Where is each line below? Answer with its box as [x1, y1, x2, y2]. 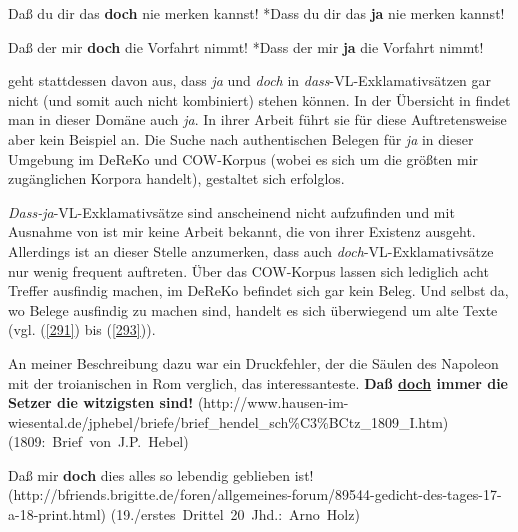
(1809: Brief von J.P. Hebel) [8, 431, 189, 452]
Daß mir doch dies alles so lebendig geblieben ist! [8, 464, 314, 485]
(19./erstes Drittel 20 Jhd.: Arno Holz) [110, 504, 360, 525]
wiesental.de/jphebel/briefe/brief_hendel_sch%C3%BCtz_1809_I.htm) [8, 411, 449, 432]
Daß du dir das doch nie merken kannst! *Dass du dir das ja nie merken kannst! [8, 3, 505, 23]
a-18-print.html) [8, 504, 107, 525]
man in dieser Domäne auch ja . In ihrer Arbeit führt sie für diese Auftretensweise [8, 109, 507, 130]
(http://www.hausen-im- [197, 392, 349, 413]
